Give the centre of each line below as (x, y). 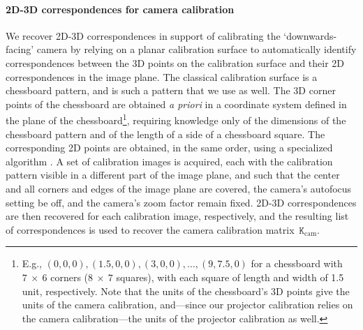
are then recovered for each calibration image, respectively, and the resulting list (177, 216)
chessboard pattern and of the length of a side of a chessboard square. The (165, 134)
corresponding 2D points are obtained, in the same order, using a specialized (169, 148)
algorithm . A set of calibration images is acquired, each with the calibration (169, 161)
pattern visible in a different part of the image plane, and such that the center (173, 175)
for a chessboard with (297, 263)
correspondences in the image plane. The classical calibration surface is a (162, 76)
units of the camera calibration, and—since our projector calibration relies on (187, 305)
